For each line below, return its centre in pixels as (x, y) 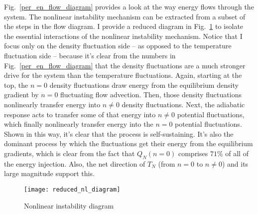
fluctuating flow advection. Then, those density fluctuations (151, 95)
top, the (16, 85)
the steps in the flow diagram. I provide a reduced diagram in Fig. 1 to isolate (124, 26)
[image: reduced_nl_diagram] (72, 189)
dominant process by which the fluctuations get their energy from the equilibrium (129, 143)
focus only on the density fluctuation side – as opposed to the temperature (118, 46)
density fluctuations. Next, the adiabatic (183, 104)
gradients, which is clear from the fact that (69, 153)
